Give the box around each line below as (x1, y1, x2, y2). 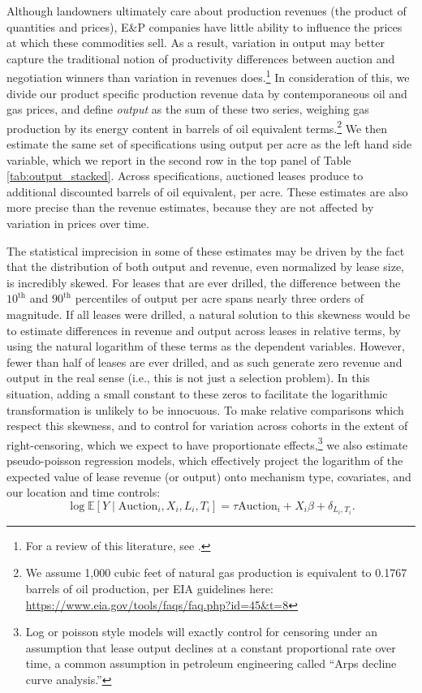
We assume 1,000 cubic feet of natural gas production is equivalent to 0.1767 (25, 564, 407, 581)
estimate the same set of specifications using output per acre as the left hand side (6, 136, 412, 153)
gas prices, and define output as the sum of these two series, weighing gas (6, 101, 369, 118)
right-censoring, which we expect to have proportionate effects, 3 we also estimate (6, 433, 408, 453)
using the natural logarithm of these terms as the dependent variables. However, (6, 338, 405, 355)
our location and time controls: (6, 484, 161, 501)
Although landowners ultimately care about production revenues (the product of (6, 2, 407, 19)
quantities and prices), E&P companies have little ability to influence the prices (6, 18, 403, 35)
